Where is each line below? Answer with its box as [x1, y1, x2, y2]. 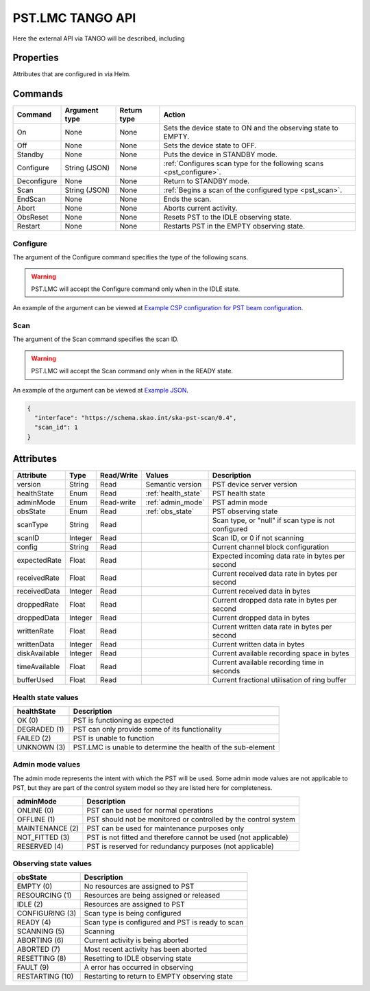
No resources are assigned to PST [84, 882, 195, 891]
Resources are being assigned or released [84, 891, 221, 900]
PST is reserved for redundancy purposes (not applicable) [86, 841, 274, 851]
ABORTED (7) [16, 944, 61, 954]
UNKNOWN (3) [16, 743, 66, 751]
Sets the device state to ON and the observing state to [163, 124, 338, 133]
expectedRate [16, 556, 62, 566]
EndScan [16, 194, 46, 204]
